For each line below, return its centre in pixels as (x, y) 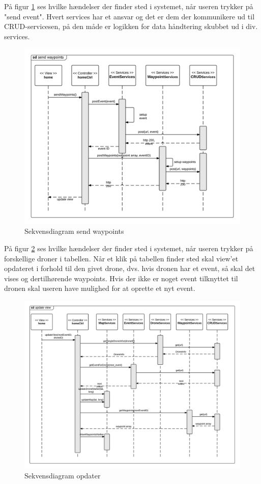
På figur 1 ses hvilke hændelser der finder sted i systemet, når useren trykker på (129, 6)
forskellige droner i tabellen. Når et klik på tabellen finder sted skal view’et (121, 258)
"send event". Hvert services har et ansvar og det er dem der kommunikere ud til (129, 16)
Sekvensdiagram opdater (63, 476)
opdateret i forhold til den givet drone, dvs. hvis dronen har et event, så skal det (130, 268)
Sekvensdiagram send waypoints (74, 231)
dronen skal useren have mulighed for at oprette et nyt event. (100, 288)
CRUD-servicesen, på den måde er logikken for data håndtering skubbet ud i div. (131, 26)
